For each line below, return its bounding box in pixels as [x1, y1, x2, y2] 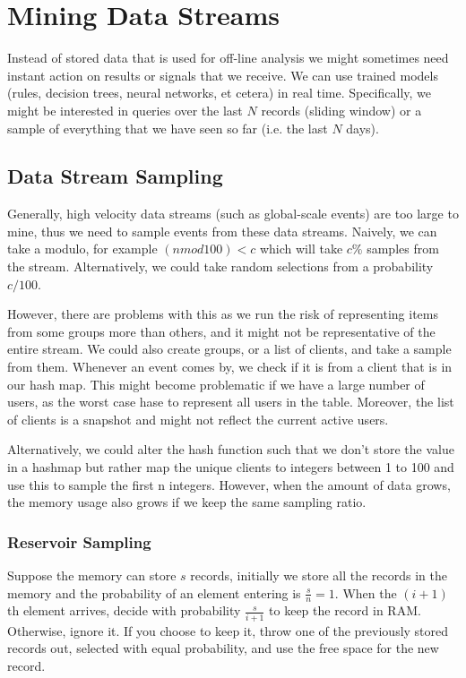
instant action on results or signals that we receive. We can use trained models [7, 65, 438, 84]
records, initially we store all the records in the [190, 566, 447, 585]
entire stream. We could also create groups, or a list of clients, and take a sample [7, 339, 452, 358]
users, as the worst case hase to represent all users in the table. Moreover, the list [7, 392, 454, 411]
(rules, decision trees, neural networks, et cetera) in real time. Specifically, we [7, 83, 432, 102]
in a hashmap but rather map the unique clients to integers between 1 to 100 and [7, 458, 454, 476]
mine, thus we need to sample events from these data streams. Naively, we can [7, 221, 437, 240]
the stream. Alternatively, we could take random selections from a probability [7, 257, 434, 276]
